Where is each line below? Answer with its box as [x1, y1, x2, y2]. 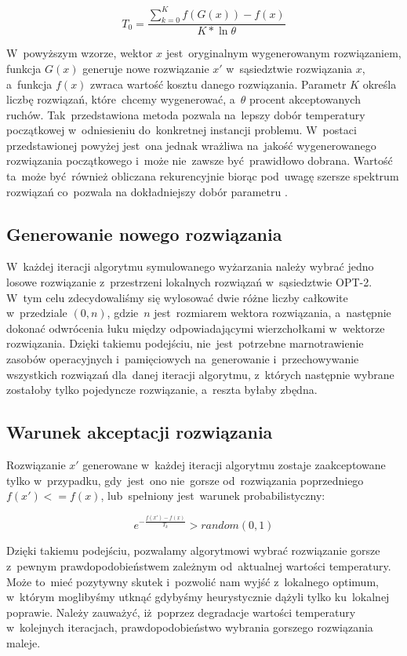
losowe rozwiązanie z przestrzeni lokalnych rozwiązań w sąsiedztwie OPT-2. [6, 274, 372, 290]
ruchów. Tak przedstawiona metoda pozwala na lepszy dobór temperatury [6, 106, 365, 122]
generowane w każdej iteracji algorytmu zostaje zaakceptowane [82, 457, 386, 473]
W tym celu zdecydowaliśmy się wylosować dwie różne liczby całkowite [6, 289, 348, 305]
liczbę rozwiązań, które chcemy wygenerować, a [6, 91, 235, 108]
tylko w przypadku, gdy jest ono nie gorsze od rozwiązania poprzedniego [6, 472, 364, 488]
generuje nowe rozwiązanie [82, 60, 209, 76]
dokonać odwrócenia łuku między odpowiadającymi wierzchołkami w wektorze [6, 319, 385, 336]
